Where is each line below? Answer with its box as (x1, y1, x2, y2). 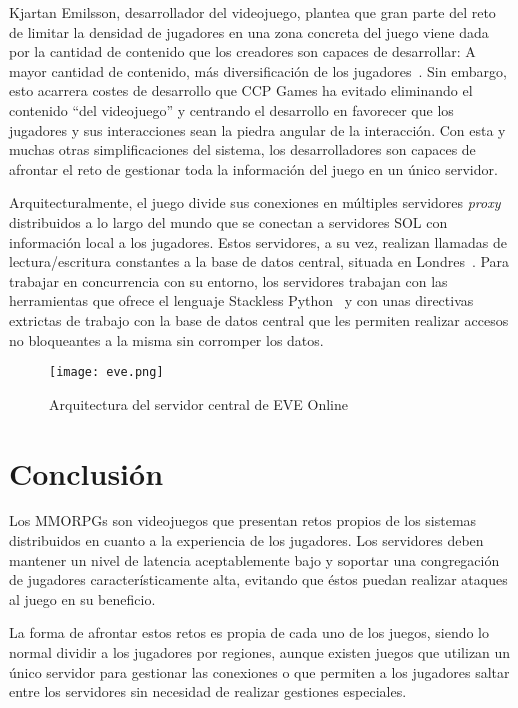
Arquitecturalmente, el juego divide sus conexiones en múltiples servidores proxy (9, 192, 501, 213)
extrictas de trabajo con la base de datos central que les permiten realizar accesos (9, 309, 509, 330)
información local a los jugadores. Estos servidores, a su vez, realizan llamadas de (9, 231, 507, 252)
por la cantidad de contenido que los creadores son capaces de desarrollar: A (9, 41, 476, 62)
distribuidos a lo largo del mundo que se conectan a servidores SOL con (9, 211, 448, 232)
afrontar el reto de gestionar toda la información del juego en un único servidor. (9, 158, 498, 179)
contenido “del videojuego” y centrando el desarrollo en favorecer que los (9, 99, 454, 120)
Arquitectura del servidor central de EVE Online (49, 393, 348, 414)
